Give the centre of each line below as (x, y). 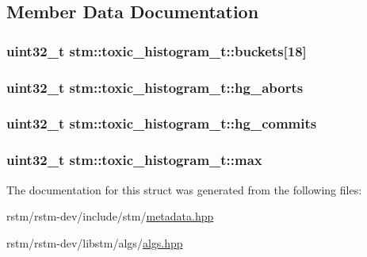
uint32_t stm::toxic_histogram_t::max (134, 160)
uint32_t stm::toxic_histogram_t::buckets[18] (157, 50)
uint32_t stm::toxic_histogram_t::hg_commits (162, 123)
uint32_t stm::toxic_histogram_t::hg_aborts (155, 87)
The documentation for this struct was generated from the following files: (184, 189)
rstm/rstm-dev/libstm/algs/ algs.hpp (95, 242)
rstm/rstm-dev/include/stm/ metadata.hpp (110, 216)
